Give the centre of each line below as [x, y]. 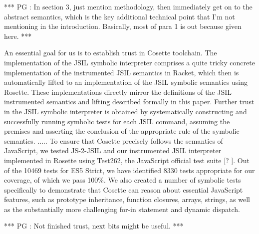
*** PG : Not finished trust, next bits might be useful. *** [94, 226]
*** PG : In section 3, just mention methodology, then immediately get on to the [128, 6]
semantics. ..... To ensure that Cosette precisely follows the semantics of [114, 140]
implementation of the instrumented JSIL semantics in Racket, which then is [122, 72]
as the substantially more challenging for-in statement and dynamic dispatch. [122, 209]
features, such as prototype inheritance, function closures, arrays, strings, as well [127, 199]
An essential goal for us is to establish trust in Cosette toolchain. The [111, 53]
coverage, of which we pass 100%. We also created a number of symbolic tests [123, 180]
